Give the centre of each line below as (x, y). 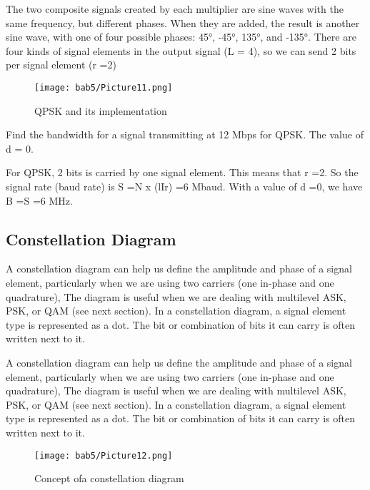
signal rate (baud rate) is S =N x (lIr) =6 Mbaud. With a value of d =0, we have (184, 186)
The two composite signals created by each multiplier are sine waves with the (175, 9)
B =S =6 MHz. (39, 200)
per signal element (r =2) (61, 65)
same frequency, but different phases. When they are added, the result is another (183, 22)
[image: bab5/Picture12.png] (104, 455)
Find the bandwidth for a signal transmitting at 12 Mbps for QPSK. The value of (185, 134)
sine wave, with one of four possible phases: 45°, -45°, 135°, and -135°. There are (181, 37)
